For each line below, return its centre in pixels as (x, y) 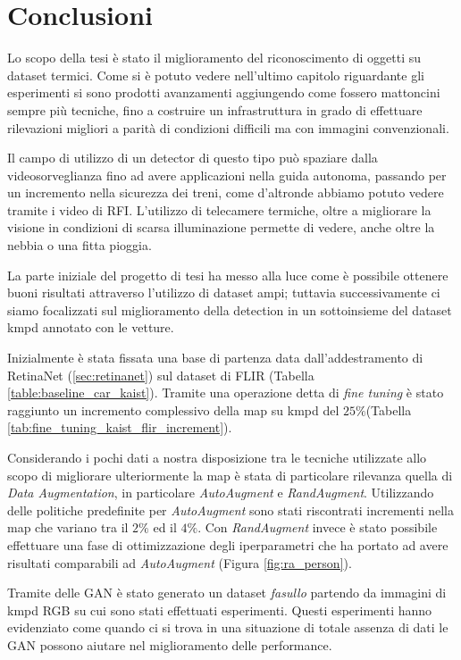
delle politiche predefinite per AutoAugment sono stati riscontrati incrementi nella (231, 510)
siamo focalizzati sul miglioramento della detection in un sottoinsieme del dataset (230, 309)
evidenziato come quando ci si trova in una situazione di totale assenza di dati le (228, 627)
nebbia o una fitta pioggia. (80, 245)
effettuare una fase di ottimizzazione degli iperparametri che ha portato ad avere (228, 544)
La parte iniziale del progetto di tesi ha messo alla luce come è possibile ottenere (228, 275)
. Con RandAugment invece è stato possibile (318, 527)
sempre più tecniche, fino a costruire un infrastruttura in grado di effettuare (215, 109)
